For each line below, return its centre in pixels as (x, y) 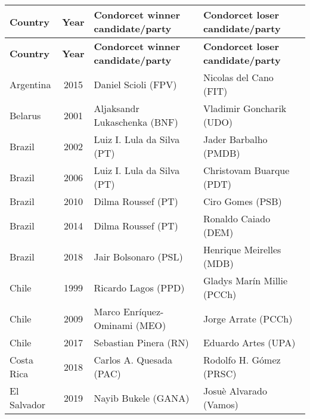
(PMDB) (221, 153)
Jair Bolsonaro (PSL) (138, 256)
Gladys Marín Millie (245, 280)
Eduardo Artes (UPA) (249, 342)
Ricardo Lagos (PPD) (139, 287)
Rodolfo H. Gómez (242, 360)
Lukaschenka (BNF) (136, 122)
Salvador (28, 404)
